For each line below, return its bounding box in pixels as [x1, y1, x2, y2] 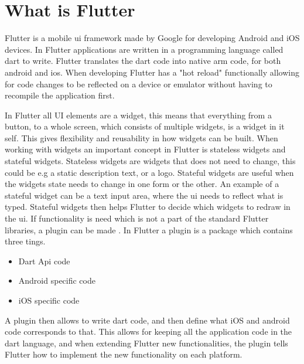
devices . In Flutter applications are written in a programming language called [5, 43, 283, 55]
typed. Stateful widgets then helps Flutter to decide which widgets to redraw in [5, 200, 291, 213]
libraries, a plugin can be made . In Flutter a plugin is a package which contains [5, 223, 293, 236]
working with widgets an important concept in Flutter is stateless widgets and [5, 143, 286, 155]
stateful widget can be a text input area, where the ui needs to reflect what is [5, 189, 283, 201]
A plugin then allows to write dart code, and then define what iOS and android [5, 314, 290, 326]
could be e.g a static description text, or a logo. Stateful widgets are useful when [5, 166, 294, 178]
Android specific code [18, 274, 95, 287]
